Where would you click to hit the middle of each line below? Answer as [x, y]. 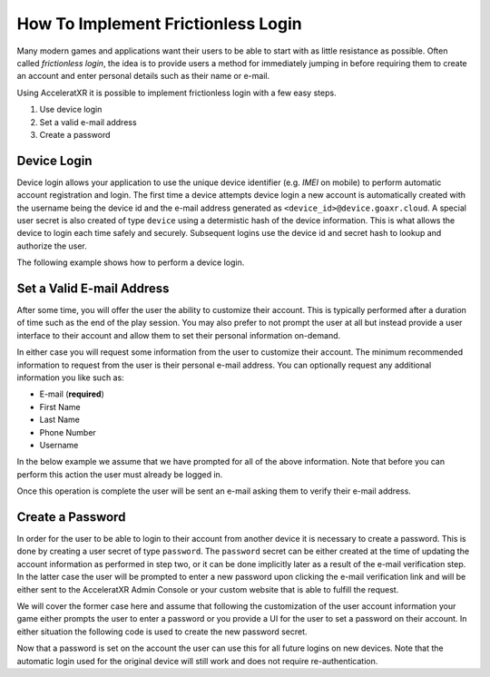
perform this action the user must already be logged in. [120, 474]
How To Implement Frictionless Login [160, 24]
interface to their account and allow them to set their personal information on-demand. [179, 335]
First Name [60, 407]
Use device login [71, 110]
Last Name [60, 420]
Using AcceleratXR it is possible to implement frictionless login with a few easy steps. [176, 93]
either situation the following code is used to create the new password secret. [162, 632]
